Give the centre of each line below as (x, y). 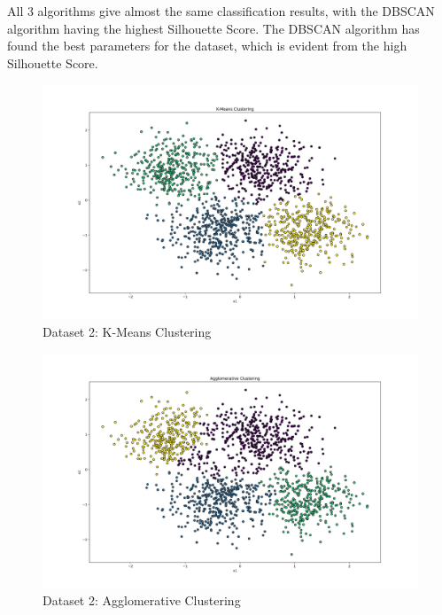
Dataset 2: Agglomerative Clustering (142, 600)
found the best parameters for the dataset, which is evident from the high (207, 46)
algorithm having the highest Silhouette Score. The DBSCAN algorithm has (213, 28)
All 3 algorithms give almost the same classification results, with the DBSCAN (221, 11)
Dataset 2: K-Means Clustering (127, 331)
